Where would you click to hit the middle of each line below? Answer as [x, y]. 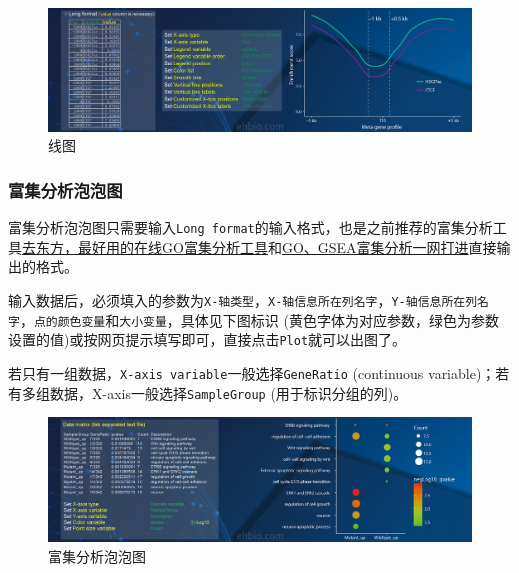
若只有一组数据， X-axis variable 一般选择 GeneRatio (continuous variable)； [252, 373]
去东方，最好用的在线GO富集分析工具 [145, 246]
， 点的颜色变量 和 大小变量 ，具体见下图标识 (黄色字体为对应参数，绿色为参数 [259, 319]
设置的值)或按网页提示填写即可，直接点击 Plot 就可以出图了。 [207, 339]
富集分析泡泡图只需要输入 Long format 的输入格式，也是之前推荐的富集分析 [250, 227]
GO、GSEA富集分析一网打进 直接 [389, 246]
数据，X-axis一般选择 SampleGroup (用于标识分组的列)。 [228, 392]
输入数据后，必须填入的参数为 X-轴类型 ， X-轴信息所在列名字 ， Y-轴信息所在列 [243, 300]
